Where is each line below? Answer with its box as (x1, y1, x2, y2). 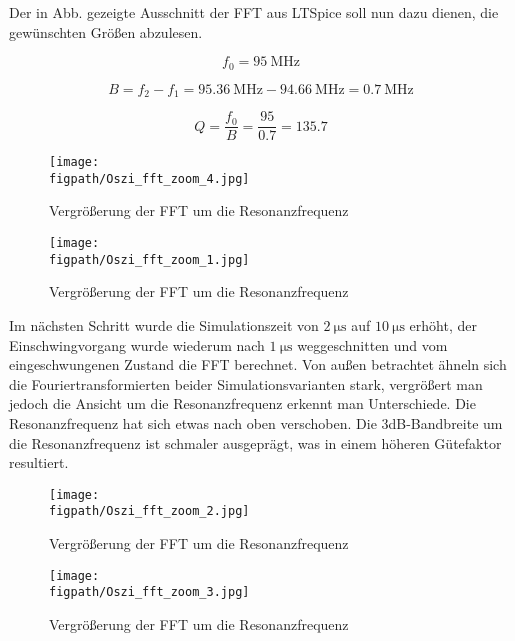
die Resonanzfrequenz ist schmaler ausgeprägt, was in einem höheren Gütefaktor (9, 432, 502, 453)
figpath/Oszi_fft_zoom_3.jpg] (49, 585, 250, 600)
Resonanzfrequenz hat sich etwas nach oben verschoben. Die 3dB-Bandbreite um (9, 412, 503, 433)
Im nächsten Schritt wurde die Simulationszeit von (9, 314, 319, 335)
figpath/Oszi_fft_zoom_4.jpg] (49, 171, 250, 186)
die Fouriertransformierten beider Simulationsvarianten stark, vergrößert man (9, 373, 483, 394)
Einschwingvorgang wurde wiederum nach (9, 334, 265, 355)
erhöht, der (409, 314, 477, 335)
